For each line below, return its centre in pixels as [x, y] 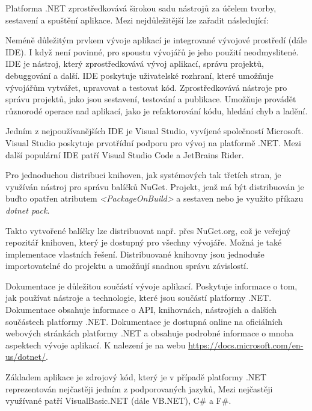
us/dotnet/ [26, 357]
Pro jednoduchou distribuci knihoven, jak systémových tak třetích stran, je [143, 175]
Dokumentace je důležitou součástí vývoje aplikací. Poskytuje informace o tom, [151, 286]
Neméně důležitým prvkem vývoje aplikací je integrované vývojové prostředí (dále [156, 40]
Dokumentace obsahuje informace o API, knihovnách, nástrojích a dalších [141, 310]
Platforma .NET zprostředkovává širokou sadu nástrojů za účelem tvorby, [141, 8]
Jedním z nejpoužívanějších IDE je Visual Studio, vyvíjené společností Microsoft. [154, 131]
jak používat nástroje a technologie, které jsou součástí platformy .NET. [139, 298]
